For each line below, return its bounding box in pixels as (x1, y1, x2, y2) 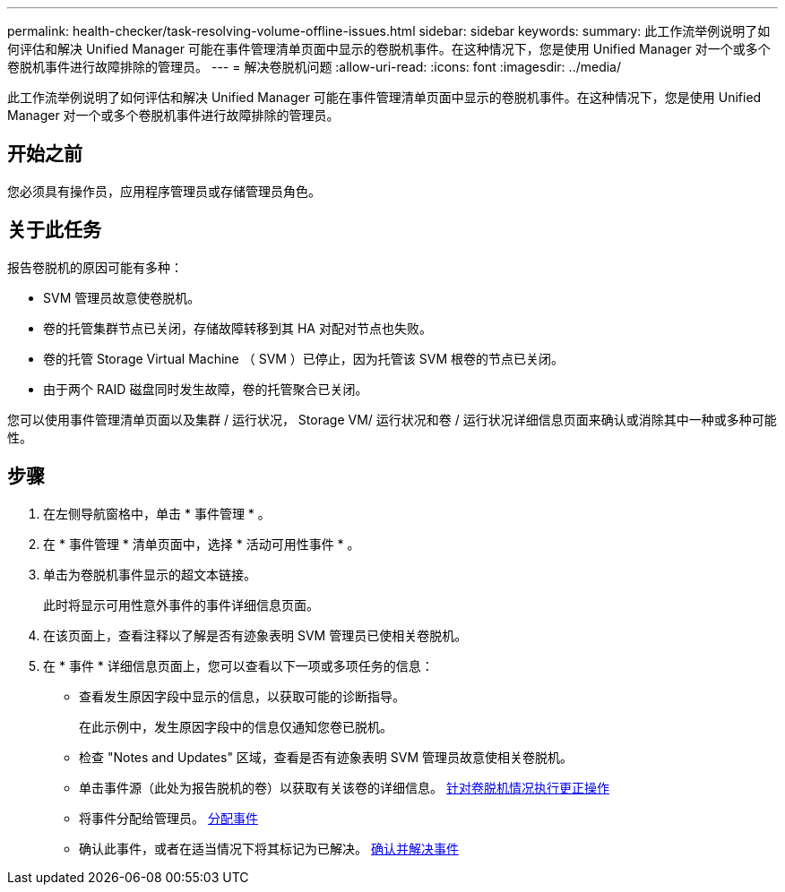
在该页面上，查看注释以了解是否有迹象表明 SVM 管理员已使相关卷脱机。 (43, 627, 468, 643)
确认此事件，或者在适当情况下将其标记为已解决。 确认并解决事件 (79, 840, 459, 856)
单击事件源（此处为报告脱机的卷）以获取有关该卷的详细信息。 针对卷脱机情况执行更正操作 (79, 779, 609, 795)
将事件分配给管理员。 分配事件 (79, 810, 258, 826)
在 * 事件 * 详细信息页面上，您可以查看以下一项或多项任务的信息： (43, 657, 434, 673)
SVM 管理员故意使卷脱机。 (43, 289, 201, 305)
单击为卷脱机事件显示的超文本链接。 (43, 566, 256, 582)
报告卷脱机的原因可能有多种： (7, 259, 183, 275)
